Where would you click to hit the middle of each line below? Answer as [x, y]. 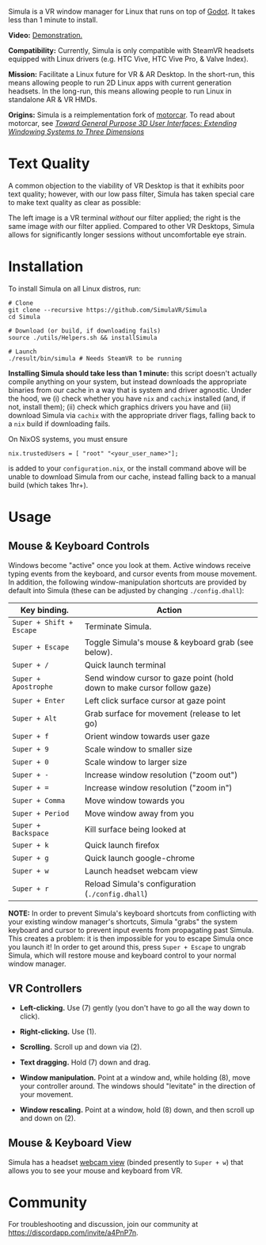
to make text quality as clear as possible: [74, 202]
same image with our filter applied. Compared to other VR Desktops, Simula [131, 226]
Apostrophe [32, 687]
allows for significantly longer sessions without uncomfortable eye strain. [127, 234]
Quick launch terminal [125, 664]
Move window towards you [134, 801]
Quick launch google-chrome [140, 858]
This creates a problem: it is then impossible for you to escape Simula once [131, 939]
